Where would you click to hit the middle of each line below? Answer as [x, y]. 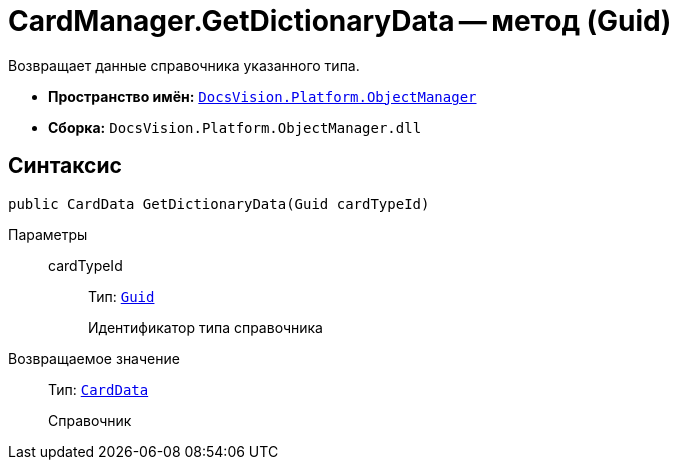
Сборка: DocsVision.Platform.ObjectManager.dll [235, 127]
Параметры [48, 234]
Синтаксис [65, 166]
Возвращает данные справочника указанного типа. [184, 65]
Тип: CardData [98, 389]
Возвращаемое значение [94, 358]
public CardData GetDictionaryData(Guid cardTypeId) [219, 203]
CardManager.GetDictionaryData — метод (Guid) [340, 21]
